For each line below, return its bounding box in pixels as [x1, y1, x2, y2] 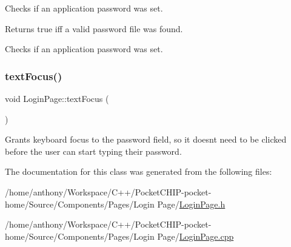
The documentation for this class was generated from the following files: [5, 165, 272, 178]
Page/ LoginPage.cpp [157, 229, 234, 242]
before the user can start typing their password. [5, 144, 182, 157]
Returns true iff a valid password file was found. [5, 22, 183, 35]
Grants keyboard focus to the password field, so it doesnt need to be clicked [5, 133, 287, 146]
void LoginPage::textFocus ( [5, 92, 109, 104]
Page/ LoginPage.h [157, 197, 226, 210]
